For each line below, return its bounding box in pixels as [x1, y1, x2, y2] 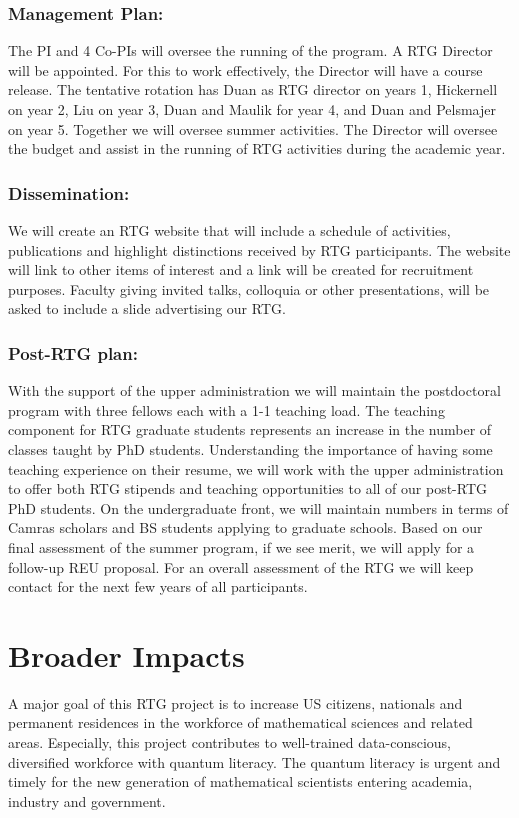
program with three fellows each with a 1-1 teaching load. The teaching [8, 399, 445, 420]
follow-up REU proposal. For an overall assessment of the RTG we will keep [8, 556, 474, 577]
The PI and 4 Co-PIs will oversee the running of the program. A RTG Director [8, 40, 493, 61]
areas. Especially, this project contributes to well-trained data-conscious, [8, 732, 451, 753]
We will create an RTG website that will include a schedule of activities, [8, 220, 451, 240]
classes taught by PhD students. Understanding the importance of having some [8, 438, 493, 459]
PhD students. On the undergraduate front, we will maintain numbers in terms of [8, 497, 509, 518]
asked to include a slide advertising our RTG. [8, 298, 286, 319]
